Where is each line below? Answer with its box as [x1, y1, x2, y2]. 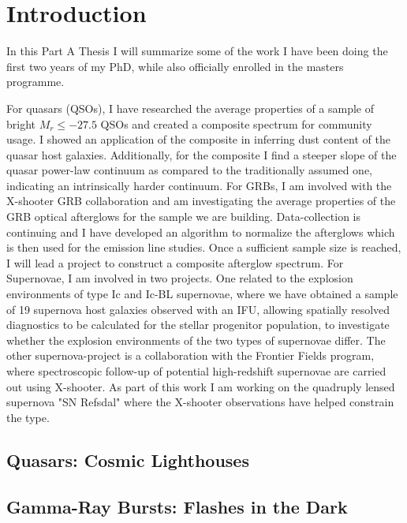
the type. [6, 409, 50, 425]
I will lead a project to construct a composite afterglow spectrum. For [6, 254, 344, 271]
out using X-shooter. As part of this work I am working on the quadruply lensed [6, 378, 395, 394]
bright [6, 115, 36, 132]
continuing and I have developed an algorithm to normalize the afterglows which [6, 223, 395, 240]
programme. [6, 73, 65, 90]
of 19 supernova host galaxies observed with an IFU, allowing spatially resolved [6, 301, 390, 317]
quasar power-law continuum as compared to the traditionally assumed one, [6, 162, 373, 178]
